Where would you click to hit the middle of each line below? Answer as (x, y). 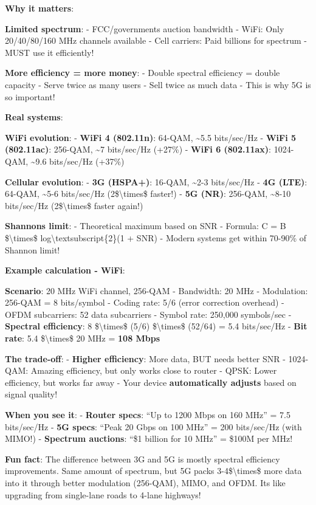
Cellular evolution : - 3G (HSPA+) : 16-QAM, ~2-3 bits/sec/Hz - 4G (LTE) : (156, 181)
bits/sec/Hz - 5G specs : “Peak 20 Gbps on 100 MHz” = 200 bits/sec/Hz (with (153, 426)
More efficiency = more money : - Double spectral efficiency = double (143, 73)
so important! (30, 96)
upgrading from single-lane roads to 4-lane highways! (103, 494)
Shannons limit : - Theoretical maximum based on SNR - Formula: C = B (146, 226)
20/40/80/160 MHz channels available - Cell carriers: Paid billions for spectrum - (156, 40)
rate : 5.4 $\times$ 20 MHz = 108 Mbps (83, 338)
